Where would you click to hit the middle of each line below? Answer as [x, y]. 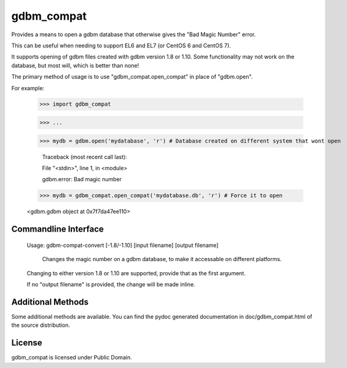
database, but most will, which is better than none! [75, 65]
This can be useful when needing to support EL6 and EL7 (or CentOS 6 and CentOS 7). [121, 45]
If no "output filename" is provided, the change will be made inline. [111, 284]
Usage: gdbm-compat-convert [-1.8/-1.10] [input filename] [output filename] [123, 245]
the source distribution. [41, 325]
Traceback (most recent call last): [84, 157]
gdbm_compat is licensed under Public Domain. [72, 358]
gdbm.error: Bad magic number [82, 179]
